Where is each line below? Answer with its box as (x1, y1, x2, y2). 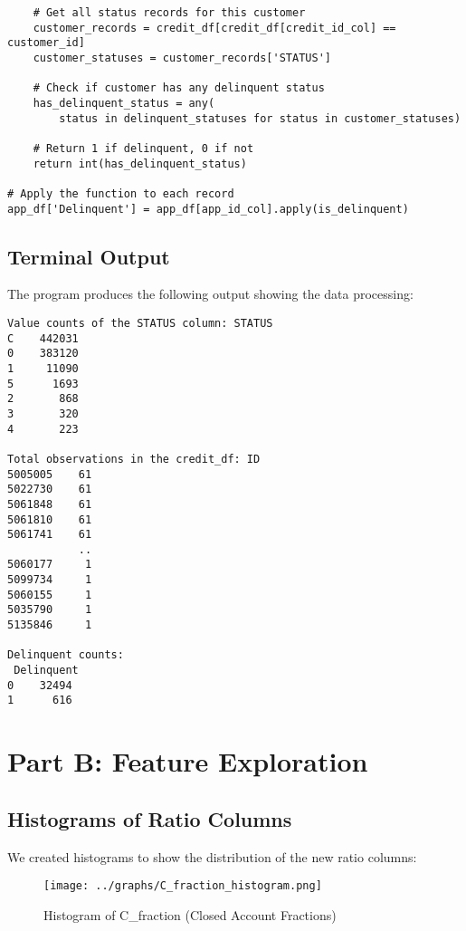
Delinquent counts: (7, 648, 124, 662)
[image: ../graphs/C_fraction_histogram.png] (43, 879, 322, 893)
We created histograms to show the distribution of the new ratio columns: (7, 847, 417, 866)
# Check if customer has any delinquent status (33, 82, 325, 95)
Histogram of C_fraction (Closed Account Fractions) (43, 905, 337, 924)
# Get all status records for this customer (33, 6, 306, 19)
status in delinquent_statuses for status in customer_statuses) (59, 111, 461, 125)
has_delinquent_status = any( (33, 96, 215, 110)
